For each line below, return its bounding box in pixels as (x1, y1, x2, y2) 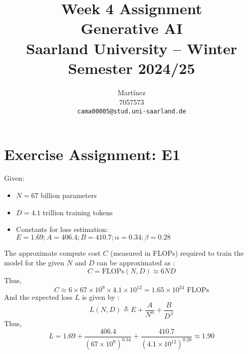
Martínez (117, 87, 146, 97)
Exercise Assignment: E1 (4, 143, 181, 164)
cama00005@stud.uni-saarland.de (77, 107, 186, 115)
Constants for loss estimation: (16, 224, 108, 234)
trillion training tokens (43, 207, 113, 217)
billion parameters (40, 190, 97, 201)
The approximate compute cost (4, 247, 101, 258)
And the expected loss (4, 292, 73, 302)
